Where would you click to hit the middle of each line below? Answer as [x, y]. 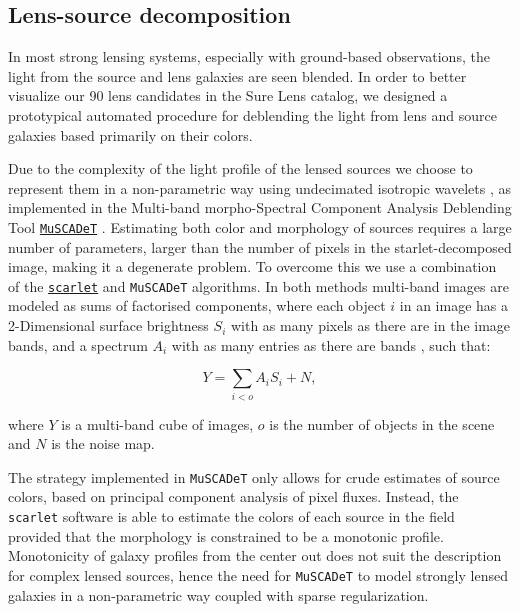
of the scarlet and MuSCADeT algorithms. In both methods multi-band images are [258, 285]
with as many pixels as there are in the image [370, 325]
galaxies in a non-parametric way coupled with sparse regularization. [218, 594]
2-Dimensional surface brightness [108, 325]
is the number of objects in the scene [382, 423]
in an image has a [453, 305]
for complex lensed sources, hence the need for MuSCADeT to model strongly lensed [258, 574]
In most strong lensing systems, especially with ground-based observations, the [249, 56]
